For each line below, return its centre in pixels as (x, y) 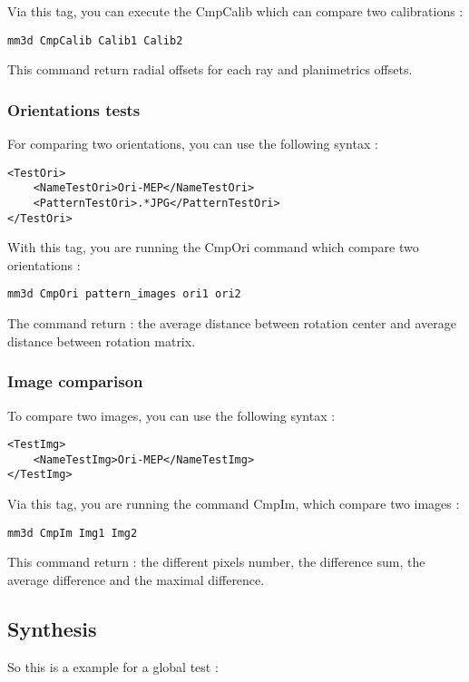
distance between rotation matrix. (102, 341)
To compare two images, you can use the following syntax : (171, 415)
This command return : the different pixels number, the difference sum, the (216, 562)
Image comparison (75, 381)
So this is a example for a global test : (113, 666)
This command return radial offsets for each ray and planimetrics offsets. (210, 69)
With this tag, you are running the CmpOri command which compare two (213, 247)
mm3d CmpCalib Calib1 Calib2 (95, 40)
